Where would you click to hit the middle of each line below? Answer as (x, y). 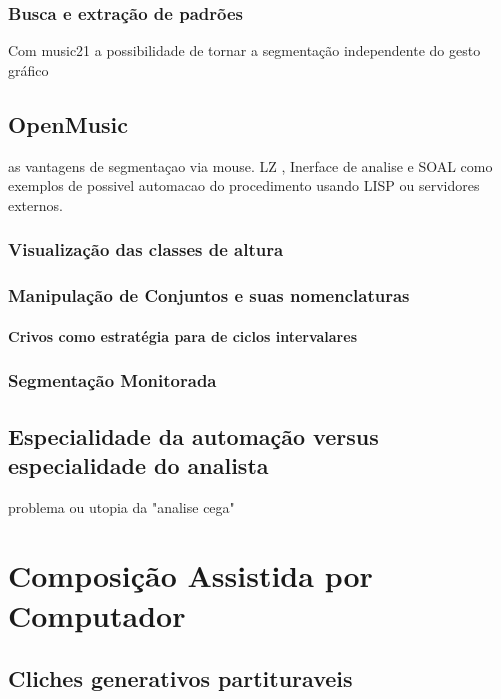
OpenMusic (68, 123)
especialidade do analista (138, 464)
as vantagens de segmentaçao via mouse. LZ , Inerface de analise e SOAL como (250, 165)
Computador (97, 614)
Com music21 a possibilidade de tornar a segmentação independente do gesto (244, 50)
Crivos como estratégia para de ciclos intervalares (182, 335)
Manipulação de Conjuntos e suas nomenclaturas (209, 295)
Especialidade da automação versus (193, 435)
